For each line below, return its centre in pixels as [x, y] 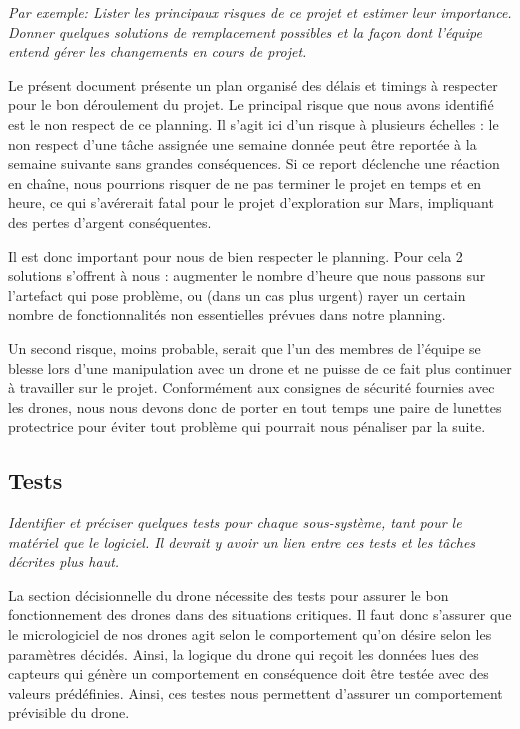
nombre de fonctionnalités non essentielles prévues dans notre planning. [227, 314]
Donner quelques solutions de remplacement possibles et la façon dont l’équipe [245, 31]
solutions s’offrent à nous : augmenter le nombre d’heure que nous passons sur [247, 275]
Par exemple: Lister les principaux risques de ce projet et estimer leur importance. [260, 12]
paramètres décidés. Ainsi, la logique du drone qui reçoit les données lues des [243, 653]
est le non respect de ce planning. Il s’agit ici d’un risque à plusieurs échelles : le [253, 123]
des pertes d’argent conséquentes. [110, 221]
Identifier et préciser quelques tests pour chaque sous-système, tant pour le [235, 522]
